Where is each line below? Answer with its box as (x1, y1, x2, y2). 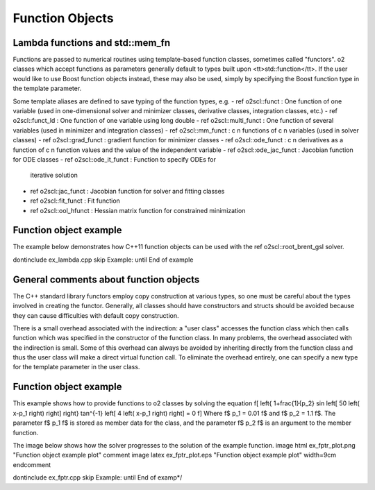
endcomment (12, 460, 51, 468)
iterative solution (30, 171, 78, 180)
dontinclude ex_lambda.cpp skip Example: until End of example (12, 255, 194, 264)
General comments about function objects (12, 273, 200, 285)
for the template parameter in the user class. (12, 363, 140, 371)
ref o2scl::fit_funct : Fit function (30, 196, 121, 205)
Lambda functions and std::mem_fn (12, 37, 171, 49)
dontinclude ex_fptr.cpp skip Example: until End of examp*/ (12, 473, 183, 482)
